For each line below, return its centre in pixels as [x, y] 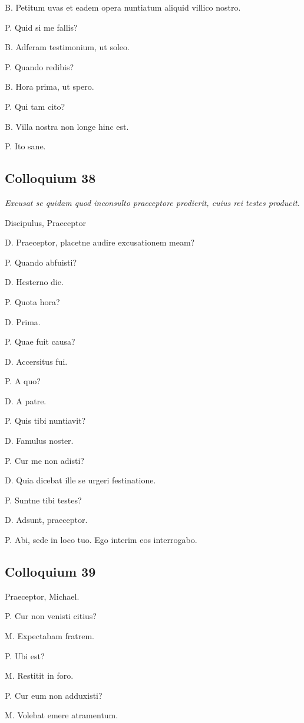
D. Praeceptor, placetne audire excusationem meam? [100, 242]
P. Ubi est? [25, 655]
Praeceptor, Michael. [42, 596]
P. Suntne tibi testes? [43, 500]
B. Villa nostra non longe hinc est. [67, 126]
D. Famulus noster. [39, 441]
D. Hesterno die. [34, 282]
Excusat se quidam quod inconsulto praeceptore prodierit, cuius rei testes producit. [152, 202]
